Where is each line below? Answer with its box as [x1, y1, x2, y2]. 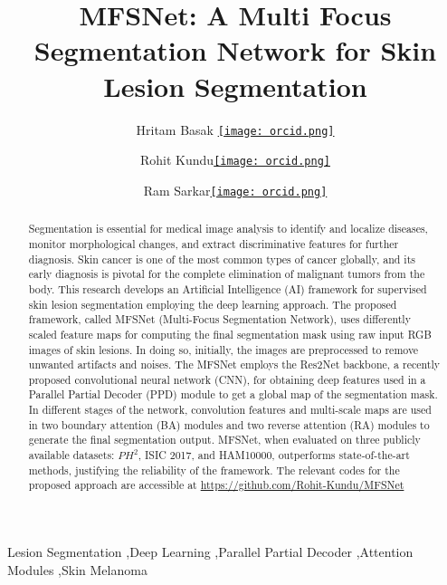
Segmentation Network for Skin [33, 32, 437, 69]
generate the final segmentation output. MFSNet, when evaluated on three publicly [28, 432, 421, 447]
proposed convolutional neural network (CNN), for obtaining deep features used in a [28, 371, 426, 387]
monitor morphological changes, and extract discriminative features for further [28, 235, 399, 251]
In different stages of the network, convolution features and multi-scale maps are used [28, 402, 432, 417]
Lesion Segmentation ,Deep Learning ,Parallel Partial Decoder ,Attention [7, 542, 414, 561]
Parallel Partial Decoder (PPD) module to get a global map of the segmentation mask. [28, 387, 438, 402]
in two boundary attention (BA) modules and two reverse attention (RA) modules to [28, 417, 430, 432]
